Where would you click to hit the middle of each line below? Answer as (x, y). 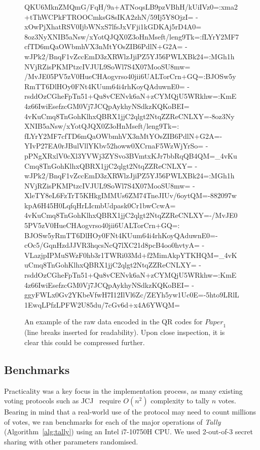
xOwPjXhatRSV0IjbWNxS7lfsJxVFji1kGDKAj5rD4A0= (113, 27)
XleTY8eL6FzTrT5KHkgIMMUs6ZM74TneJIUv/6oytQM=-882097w (131, 195)
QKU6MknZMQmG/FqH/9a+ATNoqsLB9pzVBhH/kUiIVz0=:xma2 (131, 7)
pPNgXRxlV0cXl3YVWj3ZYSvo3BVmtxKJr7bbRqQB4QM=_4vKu (131, 155)
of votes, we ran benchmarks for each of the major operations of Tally (113, 421)
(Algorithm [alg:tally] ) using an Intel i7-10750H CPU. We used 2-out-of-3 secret (128, 432)
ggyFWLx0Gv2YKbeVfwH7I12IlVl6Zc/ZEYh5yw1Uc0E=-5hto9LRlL (132, 295)
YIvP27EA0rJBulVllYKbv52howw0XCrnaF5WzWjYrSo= (114, 146)
